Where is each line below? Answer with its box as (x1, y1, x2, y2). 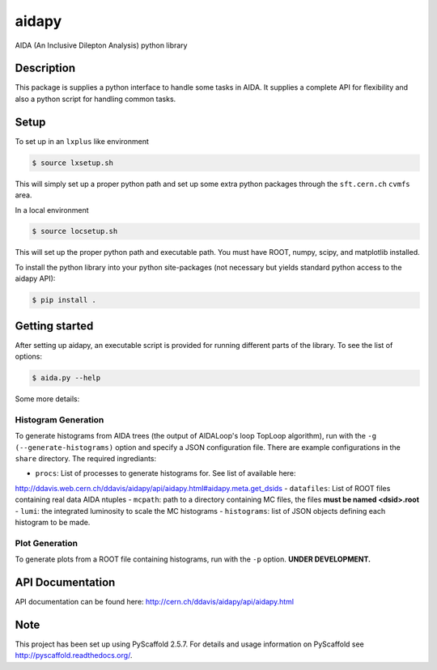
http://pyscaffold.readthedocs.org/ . (15, 651, 133, 660)
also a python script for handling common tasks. (15, 94, 176, 104)
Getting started (15, 319, 94, 333)
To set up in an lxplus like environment (15, 136, 150, 146)
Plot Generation (15, 537, 78, 549)
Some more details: (15, 394, 80, 404)
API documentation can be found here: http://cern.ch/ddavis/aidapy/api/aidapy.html (15, 597, 295, 607)
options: (15, 352, 43, 362)
